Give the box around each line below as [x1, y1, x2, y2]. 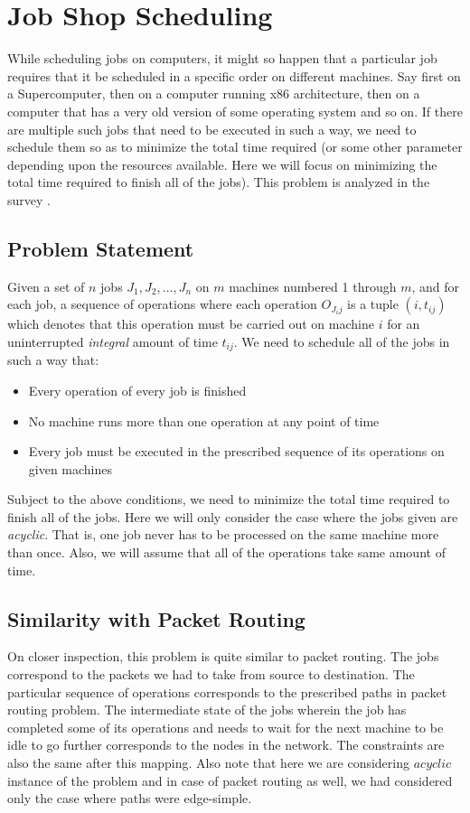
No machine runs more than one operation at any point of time [28, 411, 380, 430]
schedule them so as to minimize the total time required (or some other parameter [7, 137, 463, 156]
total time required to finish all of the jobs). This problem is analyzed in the [7, 173, 430, 192]
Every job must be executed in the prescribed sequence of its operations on [28, 442, 445, 461]
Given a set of [7, 276, 85, 295]
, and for [411, 276, 460, 295]
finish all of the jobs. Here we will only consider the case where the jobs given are [7, 507, 458, 526]
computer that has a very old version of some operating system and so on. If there [7, 101, 463, 120]
